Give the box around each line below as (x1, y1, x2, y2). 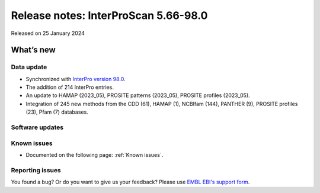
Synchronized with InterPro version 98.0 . (25, 75, 126, 82)
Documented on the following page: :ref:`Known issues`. (25, 151, 164, 158)
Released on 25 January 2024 (11, 30, 85, 37)
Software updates (11, 123, 64, 131)
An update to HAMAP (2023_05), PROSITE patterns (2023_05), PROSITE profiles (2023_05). (25, 92, 250, 99)
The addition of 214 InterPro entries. (25, 83, 114, 91)
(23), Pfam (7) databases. (25, 108, 88, 115)
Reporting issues (11, 166, 62, 174)
